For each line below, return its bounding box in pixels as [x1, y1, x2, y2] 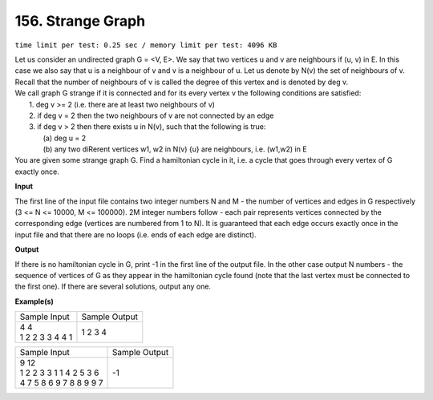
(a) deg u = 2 [42, 133, 87, 143]
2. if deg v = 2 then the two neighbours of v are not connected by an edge [29, 111, 274, 120]
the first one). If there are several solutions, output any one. [14, 281, 212, 292]
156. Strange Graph [14, 12, 146, 30]
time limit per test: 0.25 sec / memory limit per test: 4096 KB [14, 40, 277, 50]
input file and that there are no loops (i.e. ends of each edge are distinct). [14, 229, 257, 240]
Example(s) [14, 297, 54, 306]
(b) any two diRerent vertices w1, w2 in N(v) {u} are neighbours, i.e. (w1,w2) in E [42, 144, 308, 154]
